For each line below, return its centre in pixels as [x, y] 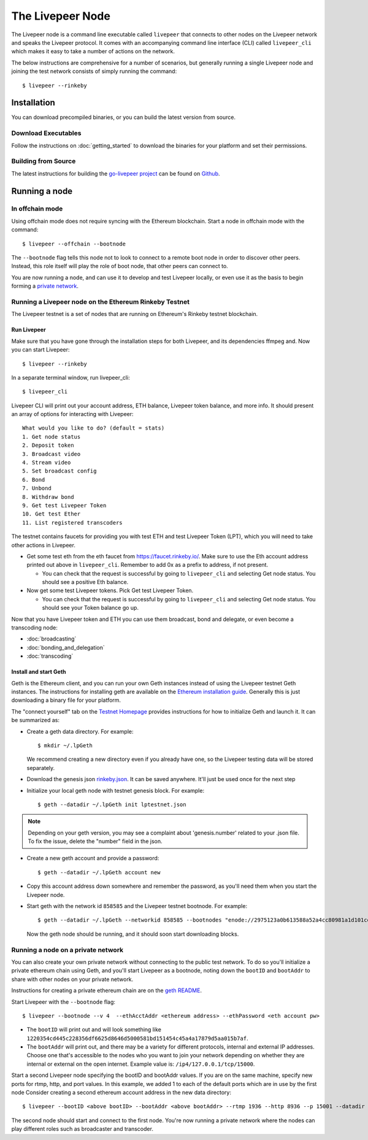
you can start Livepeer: [40, 350]
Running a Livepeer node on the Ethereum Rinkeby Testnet [101, 302]
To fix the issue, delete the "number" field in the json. [95, 841]
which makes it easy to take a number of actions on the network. [93, 52]
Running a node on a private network [67, 950]
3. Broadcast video [52, 454]
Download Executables [46, 133]
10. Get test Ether [52, 514]
